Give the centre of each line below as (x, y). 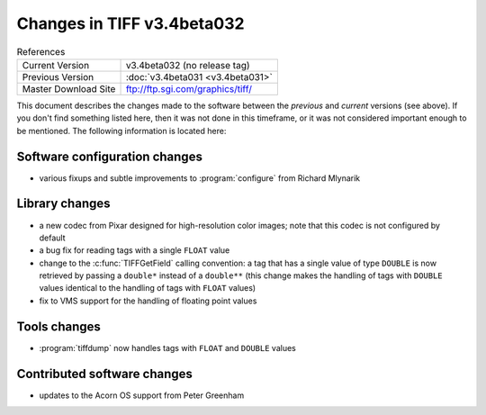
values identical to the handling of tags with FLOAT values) (148, 288)
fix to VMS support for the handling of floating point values (148, 301)
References (41, 51)
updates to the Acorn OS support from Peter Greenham (142, 395)
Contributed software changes (105, 374)
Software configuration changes (109, 156)
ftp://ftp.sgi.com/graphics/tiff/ (189, 88)
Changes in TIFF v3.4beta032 (130, 23)
